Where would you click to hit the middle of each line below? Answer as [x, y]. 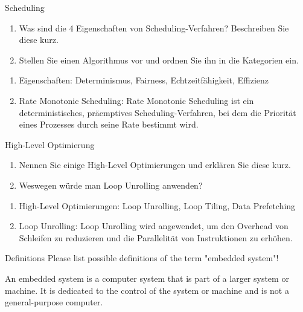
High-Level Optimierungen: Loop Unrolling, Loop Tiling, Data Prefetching [157, 205]
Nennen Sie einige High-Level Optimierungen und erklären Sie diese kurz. [155, 165]
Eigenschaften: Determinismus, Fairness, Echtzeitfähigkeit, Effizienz [144, 80]
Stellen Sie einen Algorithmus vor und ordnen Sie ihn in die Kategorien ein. [159, 60]
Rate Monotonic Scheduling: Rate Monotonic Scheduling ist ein [136, 100]
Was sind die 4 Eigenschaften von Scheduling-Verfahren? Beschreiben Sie [154, 28]
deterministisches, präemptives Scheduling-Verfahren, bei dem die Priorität [158, 112]
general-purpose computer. [54, 302]
